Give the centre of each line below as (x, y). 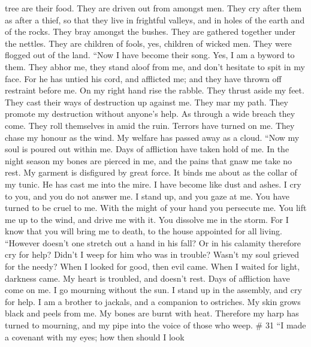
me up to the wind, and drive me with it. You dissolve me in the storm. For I (147, 219)
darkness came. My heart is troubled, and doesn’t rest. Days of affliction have (147, 278)
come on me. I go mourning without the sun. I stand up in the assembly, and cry (153, 290)
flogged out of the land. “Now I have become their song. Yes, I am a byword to (150, 55)
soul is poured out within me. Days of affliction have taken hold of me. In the (147, 149)
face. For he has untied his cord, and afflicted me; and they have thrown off (143, 78)
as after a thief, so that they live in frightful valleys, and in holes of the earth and (155, 19)
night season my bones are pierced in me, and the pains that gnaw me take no (149, 160)
